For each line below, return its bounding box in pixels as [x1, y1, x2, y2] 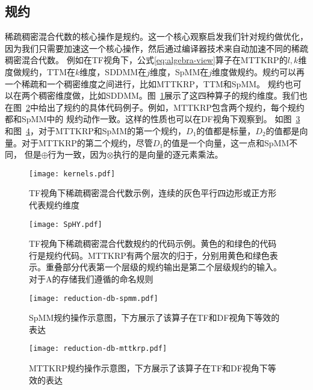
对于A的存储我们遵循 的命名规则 [29, 273, 153, 285]
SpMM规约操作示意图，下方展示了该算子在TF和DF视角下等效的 [29, 311, 280, 324]
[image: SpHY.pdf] [29, 220, 102, 229]
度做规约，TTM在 [5, 65, 76, 78]
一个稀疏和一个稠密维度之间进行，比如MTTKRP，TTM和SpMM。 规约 [5, 77, 285, 90]
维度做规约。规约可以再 [212, 65, 305, 78]
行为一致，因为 [48, 148, 107, 161]
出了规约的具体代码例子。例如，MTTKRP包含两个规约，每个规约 [46, 101, 305, 113]
